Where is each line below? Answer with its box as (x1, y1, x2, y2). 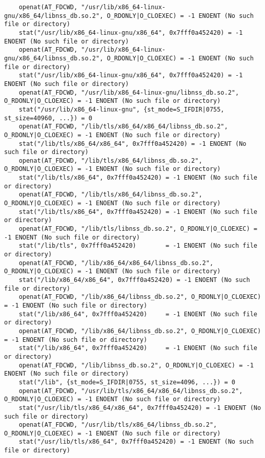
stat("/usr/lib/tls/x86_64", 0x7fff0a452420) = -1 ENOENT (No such (18, 438, 254, 446)
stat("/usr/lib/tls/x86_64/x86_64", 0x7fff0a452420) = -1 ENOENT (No (18, 404, 261, 411)
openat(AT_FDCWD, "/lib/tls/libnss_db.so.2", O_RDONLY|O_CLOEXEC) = (18, 225, 257, 233)
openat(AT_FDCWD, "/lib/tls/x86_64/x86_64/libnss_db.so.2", (18, 123, 228, 130)
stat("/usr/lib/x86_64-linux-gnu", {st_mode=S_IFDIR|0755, (18, 105, 225, 113)
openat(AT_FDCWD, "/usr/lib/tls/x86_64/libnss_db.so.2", (18, 421, 217, 429)
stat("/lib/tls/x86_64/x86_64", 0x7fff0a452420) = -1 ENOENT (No (18, 140, 247, 147)
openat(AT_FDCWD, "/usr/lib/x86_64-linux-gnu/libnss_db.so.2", (18, 89, 239, 96)
